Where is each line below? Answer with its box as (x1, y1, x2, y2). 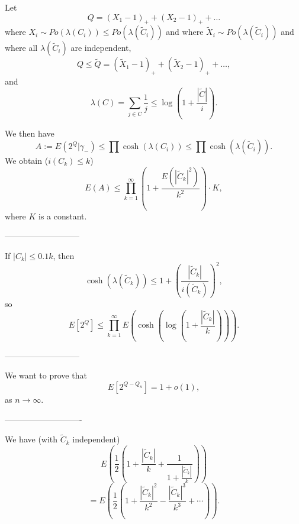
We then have (5, 127, 54, 139)
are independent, (70, 41, 131, 54)
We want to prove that (5, 369, 87, 381)
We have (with (5, 433, 58, 445)
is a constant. (38, 209, 87, 222)
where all (5, 41, 38, 54)
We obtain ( (5, 154, 49, 167)
